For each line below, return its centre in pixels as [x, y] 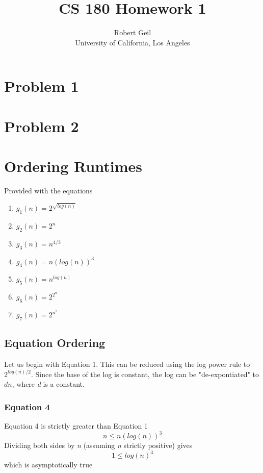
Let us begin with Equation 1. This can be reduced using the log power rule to [127, 364]
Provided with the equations [48, 190]
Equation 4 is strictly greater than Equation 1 [76, 426]
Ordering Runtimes [73, 166]
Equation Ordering [55, 343]
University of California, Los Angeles [133, 42]
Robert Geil [133, 32]
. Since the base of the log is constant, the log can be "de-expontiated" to [145, 374]
